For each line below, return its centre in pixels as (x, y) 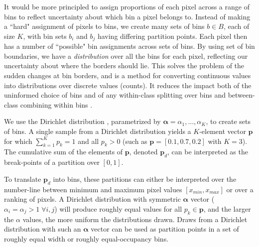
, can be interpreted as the (208, 152)
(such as (135, 141)
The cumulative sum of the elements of (64, 152)
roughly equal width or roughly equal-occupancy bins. (86, 238)
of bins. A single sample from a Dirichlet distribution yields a (98, 131)
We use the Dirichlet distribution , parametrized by (82, 121)
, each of (236, 26)
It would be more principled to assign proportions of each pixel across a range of (127, 6)
